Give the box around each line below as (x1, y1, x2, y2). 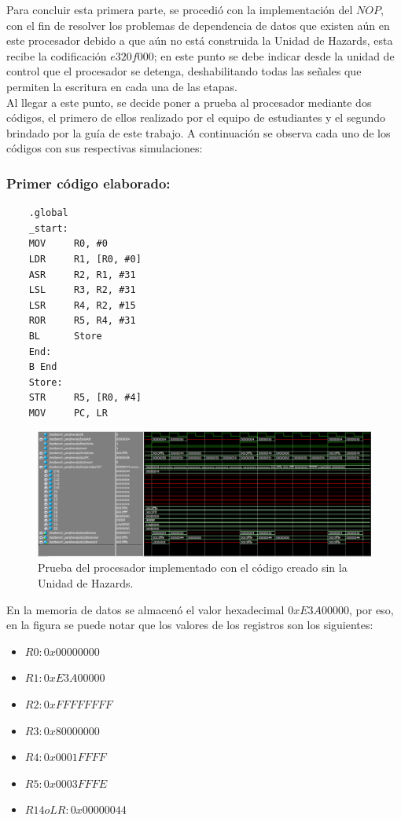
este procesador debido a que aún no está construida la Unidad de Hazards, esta (6, 32, 393, 49)
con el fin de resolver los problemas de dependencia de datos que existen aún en (6, 16, 390, 33)
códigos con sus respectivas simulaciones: (6, 140, 203, 156)
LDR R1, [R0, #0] (28, 253, 142, 265)
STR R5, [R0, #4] (28, 392, 142, 404)
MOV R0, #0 (28, 238, 108, 250)
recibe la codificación (6, 47, 107, 64)
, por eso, (349, 601, 394, 617)
